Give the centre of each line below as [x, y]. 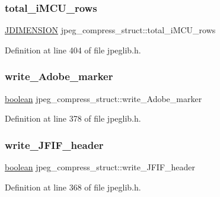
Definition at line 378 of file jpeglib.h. [73, 118]
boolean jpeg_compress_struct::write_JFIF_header [100, 167]
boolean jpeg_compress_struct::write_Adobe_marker [103, 98]
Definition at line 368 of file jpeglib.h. [73, 187]
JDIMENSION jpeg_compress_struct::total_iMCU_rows [110, 30]
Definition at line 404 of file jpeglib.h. [73, 50]
